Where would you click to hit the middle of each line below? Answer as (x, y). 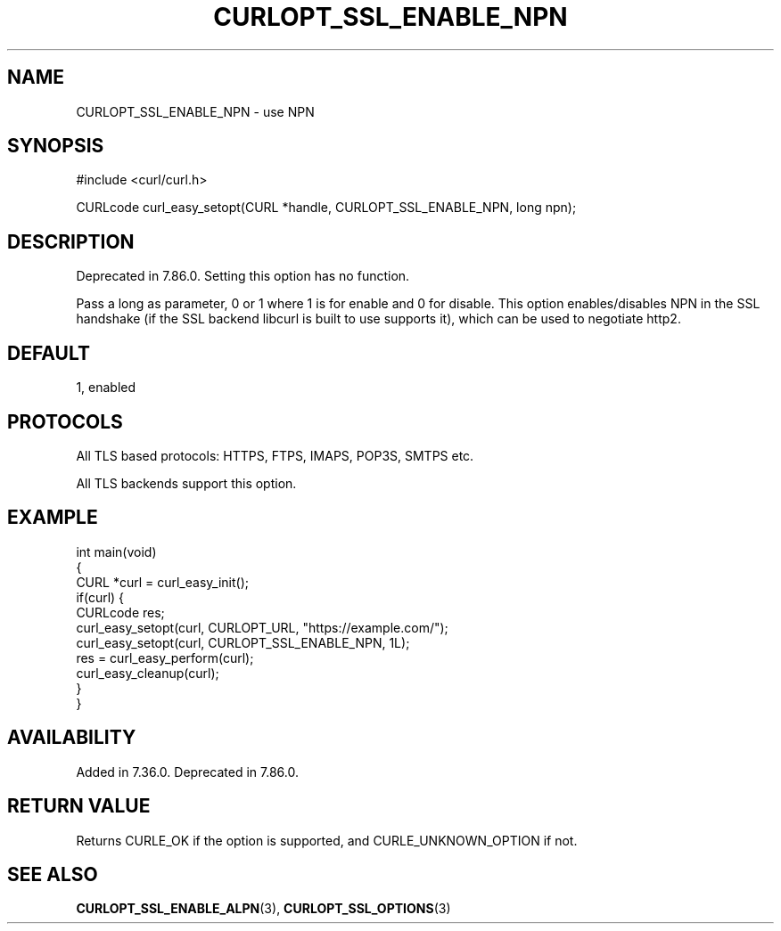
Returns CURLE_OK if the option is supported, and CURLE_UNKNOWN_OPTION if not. (327, 840)
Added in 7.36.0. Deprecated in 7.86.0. (187, 772)
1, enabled (106, 388)
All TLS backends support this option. (186, 483)
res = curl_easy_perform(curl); (165, 657)
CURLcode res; (120, 612)
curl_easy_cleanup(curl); (148, 673)
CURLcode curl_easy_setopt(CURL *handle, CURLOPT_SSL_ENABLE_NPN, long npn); (326, 208)
